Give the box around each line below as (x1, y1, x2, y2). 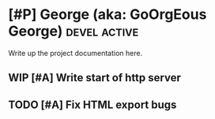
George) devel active (8, 22, 139, 40)
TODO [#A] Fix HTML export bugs (8, 98, 177, 111)
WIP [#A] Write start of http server (8, 71, 182, 84)
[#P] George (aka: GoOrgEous (8, 6, 207, 24)
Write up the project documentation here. (8, 48, 143, 58)
